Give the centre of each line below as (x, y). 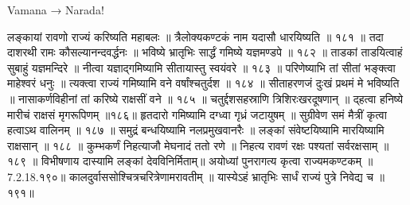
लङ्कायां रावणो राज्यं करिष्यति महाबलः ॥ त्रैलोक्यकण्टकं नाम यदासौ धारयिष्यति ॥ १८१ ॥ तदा (195, 36)
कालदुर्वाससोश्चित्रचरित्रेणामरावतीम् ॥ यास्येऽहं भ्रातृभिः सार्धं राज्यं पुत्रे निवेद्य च (221, 176)
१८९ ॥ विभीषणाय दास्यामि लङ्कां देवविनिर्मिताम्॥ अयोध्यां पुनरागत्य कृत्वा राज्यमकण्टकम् (184, 161)
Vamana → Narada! (56, 10)
